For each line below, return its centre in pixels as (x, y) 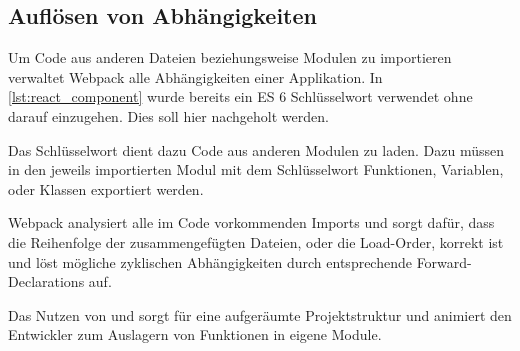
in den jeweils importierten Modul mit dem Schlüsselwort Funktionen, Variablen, (256, 169)
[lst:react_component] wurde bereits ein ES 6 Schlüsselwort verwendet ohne (240, 96)
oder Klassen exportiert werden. (106, 188)
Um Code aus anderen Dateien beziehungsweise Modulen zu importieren (230, 57)
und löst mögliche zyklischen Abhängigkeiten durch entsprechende (210, 261)
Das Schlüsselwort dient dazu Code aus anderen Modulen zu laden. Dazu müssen (256, 149)
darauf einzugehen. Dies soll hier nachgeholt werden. (168, 115)
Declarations (46, 281)
